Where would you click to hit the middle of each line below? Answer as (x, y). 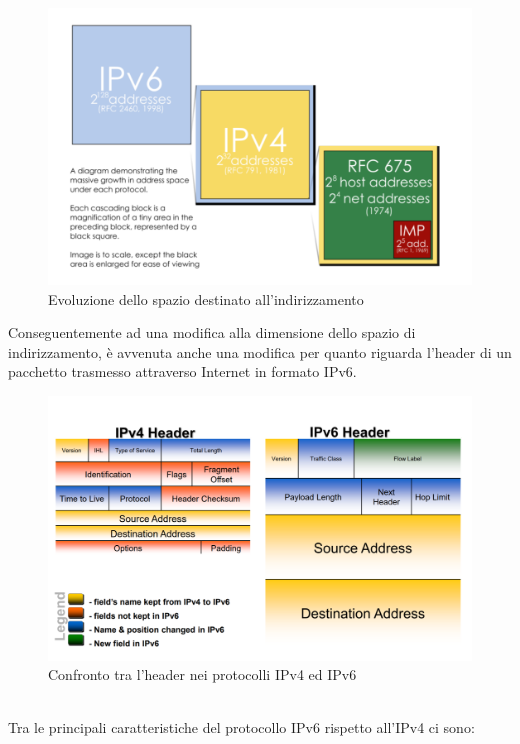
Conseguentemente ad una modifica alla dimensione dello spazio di (212, 332)
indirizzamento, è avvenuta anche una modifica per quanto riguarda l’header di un (260, 351)
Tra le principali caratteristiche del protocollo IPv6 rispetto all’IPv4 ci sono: (241, 727)
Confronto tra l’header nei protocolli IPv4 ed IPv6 (202, 674)
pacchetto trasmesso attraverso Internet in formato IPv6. (182, 371)
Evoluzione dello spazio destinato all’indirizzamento (206, 298)
